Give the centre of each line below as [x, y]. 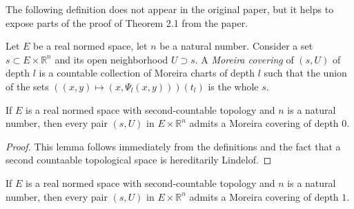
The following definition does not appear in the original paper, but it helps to [170, 9]
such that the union [305, 73]
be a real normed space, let [90, 46]
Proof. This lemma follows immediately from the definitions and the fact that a [173, 146]
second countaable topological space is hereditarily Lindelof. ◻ [139, 160]
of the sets [27, 86]
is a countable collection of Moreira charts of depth [147, 73]
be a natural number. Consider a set [236, 46]
